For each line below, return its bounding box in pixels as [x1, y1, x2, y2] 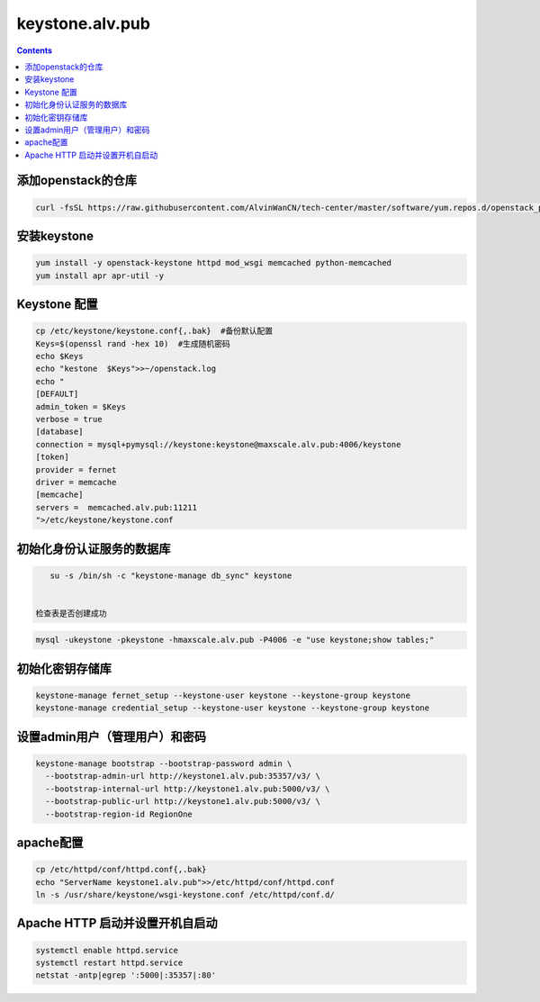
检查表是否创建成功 [35, 608, 107, 618]
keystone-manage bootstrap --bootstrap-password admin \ [35, 759, 292, 769]
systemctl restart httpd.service [35, 957, 184, 968]
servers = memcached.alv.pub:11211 [35, 502, 198, 512]
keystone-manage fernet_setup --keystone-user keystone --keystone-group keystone [35, 691, 411, 701]
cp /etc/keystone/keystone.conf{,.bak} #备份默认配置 [35, 326, 274, 337]
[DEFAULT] [35, 389, 79, 400]
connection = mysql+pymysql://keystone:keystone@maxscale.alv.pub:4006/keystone [35, 439, 401, 449]
